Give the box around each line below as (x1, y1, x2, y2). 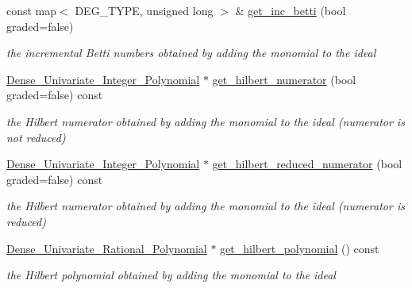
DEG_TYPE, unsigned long (75, 2, 214, 18)
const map (6, 2, 57, 18)
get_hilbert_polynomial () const (220, 240, 379, 256)
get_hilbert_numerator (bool (212, 71, 356, 87)
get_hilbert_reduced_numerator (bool (212, 156, 402, 172)
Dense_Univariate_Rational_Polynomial (6, 240, 207, 256)
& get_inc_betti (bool (235, 2, 346, 18)
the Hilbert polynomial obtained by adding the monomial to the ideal (6, 267, 336, 283)
